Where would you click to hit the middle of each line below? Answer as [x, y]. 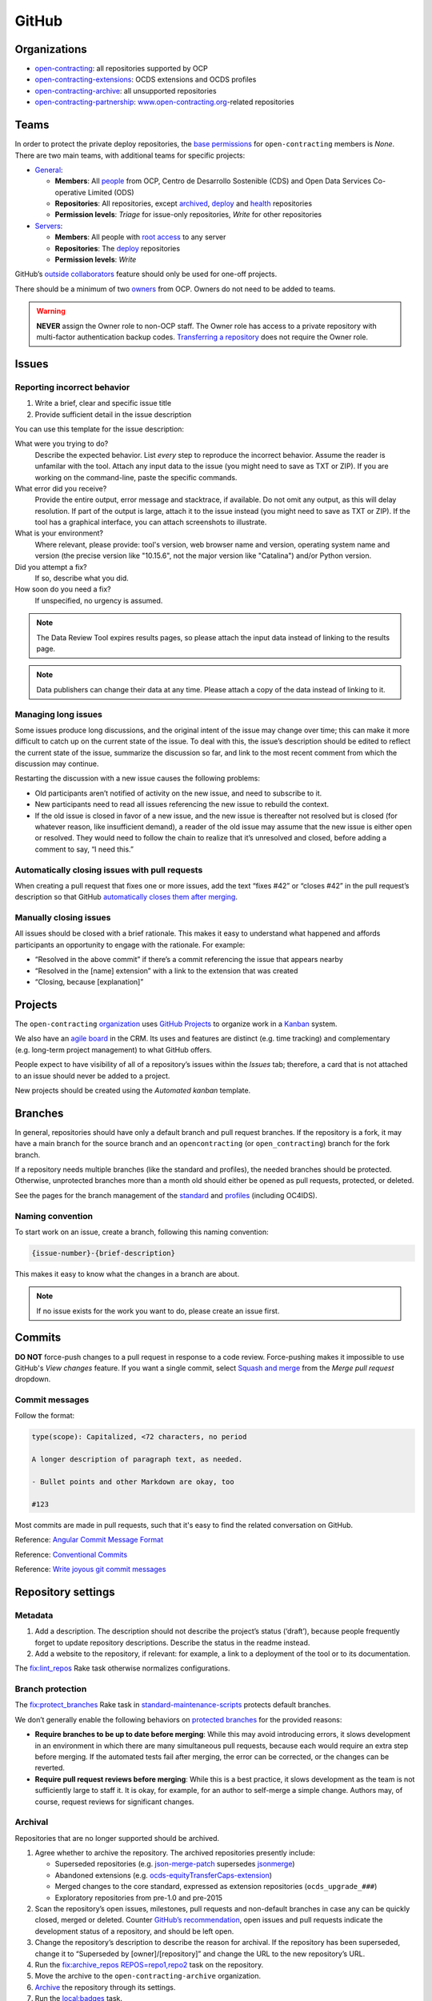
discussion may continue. [57, 764]
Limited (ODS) [111, 192]
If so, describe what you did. [82, 578]
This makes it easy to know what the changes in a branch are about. [127, 1273]
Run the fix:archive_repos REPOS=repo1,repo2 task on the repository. [149, 1964]
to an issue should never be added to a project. [92, 1076]
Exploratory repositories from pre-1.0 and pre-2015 [139, 1898]
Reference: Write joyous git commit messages [90, 1569]
